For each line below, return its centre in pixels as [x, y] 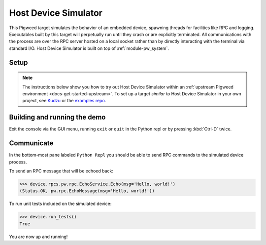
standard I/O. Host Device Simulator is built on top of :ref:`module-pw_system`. [89, 48]
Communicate [31, 143]
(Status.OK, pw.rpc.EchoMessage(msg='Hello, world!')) [87, 191]
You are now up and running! [38, 237]
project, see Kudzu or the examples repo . [64, 101]
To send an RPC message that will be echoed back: [61, 171]
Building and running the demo [57, 117]
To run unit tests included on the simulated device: [60, 204]
